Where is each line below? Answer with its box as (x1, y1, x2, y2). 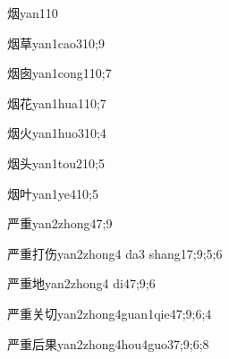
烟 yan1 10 (7, 4, 58, 21)
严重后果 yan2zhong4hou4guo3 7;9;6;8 (7, 334, 209, 353)
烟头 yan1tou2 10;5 (7, 153, 105, 172)
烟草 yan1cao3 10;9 (7, 33, 105, 52)
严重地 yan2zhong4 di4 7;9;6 (7, 274, 156, 293)
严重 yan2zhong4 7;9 (7, 214, 113, 233)
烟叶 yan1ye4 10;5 (7, 184, 98, 202)
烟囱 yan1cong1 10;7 (7, 64, 112, 82)
